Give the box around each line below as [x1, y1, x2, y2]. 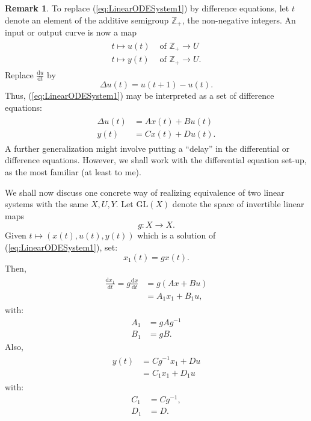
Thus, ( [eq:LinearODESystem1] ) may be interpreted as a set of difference [5, 89, 274, 102]
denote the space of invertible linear [172, 198, 304, 210]
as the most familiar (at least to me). [5, 165, 141, 178]
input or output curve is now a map [5, 26, 137, 39]
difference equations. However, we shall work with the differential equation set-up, [5, 154, 307, 166]
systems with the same [5, 198, 88, 210]
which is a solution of [137, 229, 216, 242]
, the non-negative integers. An [182, 13, 296, 26]
